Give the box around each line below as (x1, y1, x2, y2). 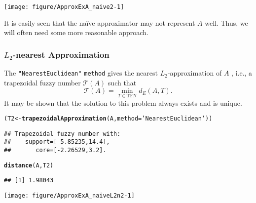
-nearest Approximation (12, 48, 110, 60)
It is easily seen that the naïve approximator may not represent (4, 17, 195, 28)
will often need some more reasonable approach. (4, 27, 148, 38)
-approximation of (167, 68, 222, 78)
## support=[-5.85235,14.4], (4, 138, 110, 146)
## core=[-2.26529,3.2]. (4, 147, 107, 154)
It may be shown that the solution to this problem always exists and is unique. (4, 97, 242, 108)
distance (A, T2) (4, 162, 54, 169)
